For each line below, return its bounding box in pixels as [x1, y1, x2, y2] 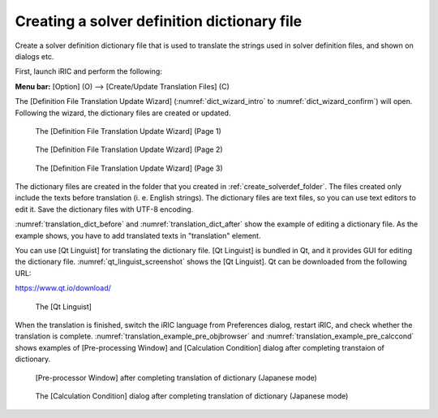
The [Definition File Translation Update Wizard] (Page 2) [35, 144, 223, 154]
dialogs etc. [15, 51, 54, 61]
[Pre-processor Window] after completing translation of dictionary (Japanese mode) [35, 373, 318, 382]
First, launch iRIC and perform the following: [15, 67, 162, 76]
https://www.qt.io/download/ [15, 283, 111, 293]
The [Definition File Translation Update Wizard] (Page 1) [35, 126, 222, 136]
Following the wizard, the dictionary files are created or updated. [15, 108, 231, 118]
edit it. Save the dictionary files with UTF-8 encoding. [15, 204, 194, 214]
